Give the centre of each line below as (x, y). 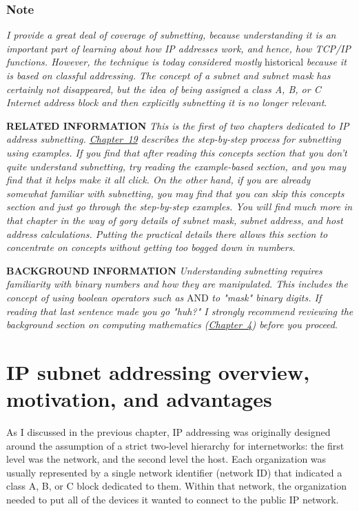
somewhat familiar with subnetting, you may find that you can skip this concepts (175, 193)
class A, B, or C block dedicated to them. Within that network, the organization (176, 486)
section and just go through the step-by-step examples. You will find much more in (179, 207)
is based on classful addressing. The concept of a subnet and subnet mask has (168, 75)
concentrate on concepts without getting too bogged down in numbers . (151, 247)
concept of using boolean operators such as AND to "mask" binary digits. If (164, 297)
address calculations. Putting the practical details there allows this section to (167, 233)
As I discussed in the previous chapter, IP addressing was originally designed (168, 432)
